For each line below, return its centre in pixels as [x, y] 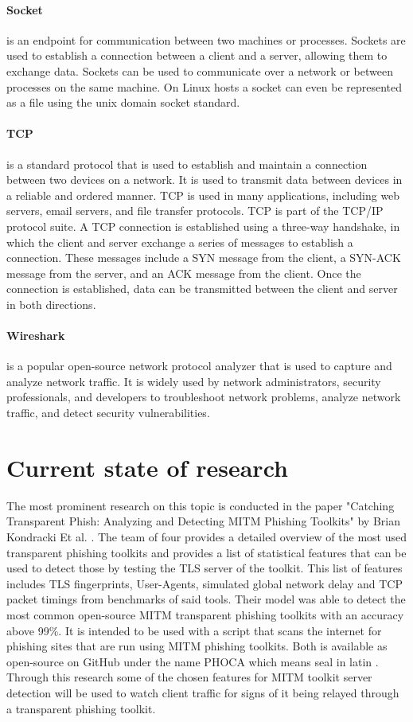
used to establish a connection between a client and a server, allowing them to [197, 55]
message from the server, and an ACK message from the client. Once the [184, 273]
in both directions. [51, 304]
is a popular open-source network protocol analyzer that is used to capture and [199, 366]
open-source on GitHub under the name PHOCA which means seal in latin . [193, 661]
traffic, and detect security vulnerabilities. [108, 413]
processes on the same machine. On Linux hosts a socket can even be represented [205, 86]
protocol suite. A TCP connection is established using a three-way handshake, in [203, 226]
